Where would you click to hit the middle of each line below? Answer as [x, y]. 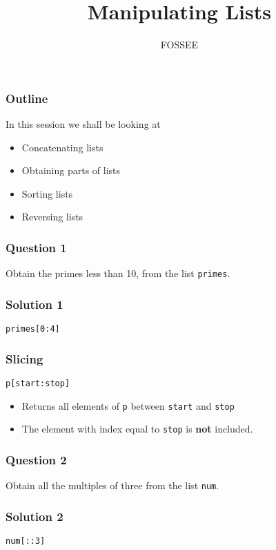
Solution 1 [34, 304]
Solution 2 [34, 516]
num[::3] [26, 541]
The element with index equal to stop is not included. [137, 429]
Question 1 [36, 247]
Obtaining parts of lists [71, 170]
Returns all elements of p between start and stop [128, 405]
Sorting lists [47, 193]
